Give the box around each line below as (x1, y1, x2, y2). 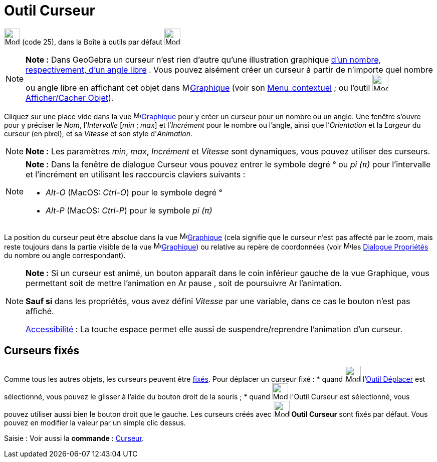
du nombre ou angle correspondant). (4, 251, 126, 260)
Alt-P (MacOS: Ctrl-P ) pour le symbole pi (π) (46, 205, 212, 215)
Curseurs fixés (4, 344, 80, 357)
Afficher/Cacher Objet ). (26, 92, 114, 103)
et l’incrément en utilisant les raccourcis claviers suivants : (26, 169, 246, 179)
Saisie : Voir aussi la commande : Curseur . (4, 433, 144, 442)
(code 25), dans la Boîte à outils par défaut (22, 37, 162, 46)
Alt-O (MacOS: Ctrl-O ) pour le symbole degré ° (46, 187, 223, 197)
